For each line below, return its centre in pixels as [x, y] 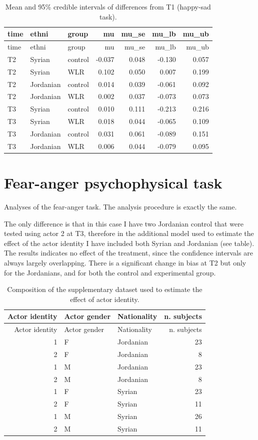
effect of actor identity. [105, 299]
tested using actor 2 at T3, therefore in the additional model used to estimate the [129, 233]
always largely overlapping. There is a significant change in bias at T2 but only [125, 262]
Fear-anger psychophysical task [113, 183]
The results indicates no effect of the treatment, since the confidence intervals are [128, 253]
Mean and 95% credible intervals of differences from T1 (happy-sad [108, 6]
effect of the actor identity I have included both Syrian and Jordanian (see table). [129, 243]
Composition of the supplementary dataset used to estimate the [105, 289]
